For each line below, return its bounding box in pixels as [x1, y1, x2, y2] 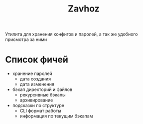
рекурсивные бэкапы [19, 92, 66, 98]
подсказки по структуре [12, 102, 65, 108]
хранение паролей [12, 70, 52, 76]
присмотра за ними [5, 36, 47, 42]
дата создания [19, 76, 51, 82]
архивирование [19, 97, 53, 103]
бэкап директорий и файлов [12, 86, 73, 92]
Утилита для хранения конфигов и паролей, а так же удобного [5, 31, 138, 37]
